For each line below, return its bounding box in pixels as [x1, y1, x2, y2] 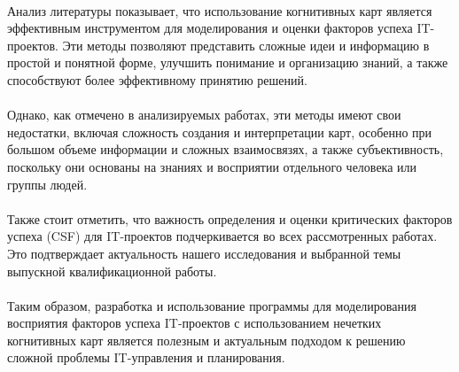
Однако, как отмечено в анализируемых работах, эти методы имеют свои [7, 105, 401, 124]
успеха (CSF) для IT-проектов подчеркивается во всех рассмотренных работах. [7, 227, 438, 245]
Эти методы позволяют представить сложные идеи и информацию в [62, 35, 430, 54]
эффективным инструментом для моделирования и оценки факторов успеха [7, 19, 413, 37]
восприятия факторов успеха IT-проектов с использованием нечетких [7, 314, 382, 332]
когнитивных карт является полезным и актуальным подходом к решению [7, 330, 406, 349]
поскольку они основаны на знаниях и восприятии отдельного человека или [7, 157, 417, 175]
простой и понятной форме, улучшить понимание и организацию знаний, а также [7, 53, 448, 72]
